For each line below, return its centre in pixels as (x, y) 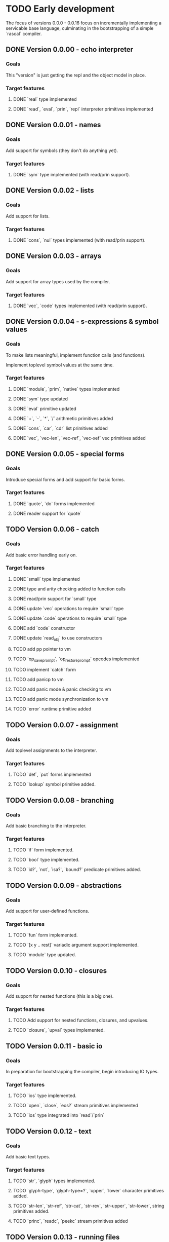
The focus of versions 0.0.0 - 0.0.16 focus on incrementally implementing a (83, 23)
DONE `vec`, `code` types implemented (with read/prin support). (80, 306)
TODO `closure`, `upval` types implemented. (59, 1030)
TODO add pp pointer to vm (42, 649)
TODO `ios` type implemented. (45, 1096)
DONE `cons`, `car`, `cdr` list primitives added (60, 428)
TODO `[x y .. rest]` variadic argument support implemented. (76, 945)
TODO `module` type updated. (45, 955)
